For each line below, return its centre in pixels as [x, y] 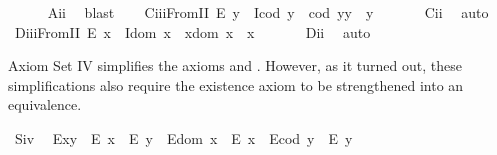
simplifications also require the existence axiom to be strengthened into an [236, 84]
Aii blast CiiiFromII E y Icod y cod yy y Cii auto [268, 12]
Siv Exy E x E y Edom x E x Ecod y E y [183, 137]
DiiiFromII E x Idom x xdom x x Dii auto [192, 31]
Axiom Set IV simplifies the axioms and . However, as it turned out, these [235, 65]
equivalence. [45, 104]
